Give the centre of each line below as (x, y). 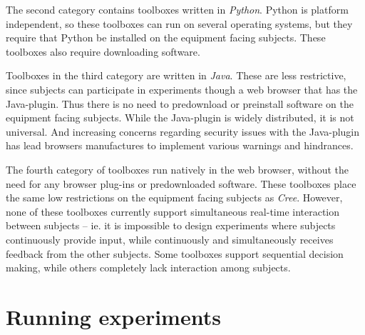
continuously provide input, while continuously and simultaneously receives (170, 239)
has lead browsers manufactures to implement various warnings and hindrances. (180, 145)
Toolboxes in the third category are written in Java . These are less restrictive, (176, 75)
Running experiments (113, 316)
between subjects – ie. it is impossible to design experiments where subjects (171, 225)
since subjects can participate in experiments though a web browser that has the (182, 89)
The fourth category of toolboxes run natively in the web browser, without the (178, 169)
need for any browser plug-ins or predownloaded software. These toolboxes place (181, 183)
